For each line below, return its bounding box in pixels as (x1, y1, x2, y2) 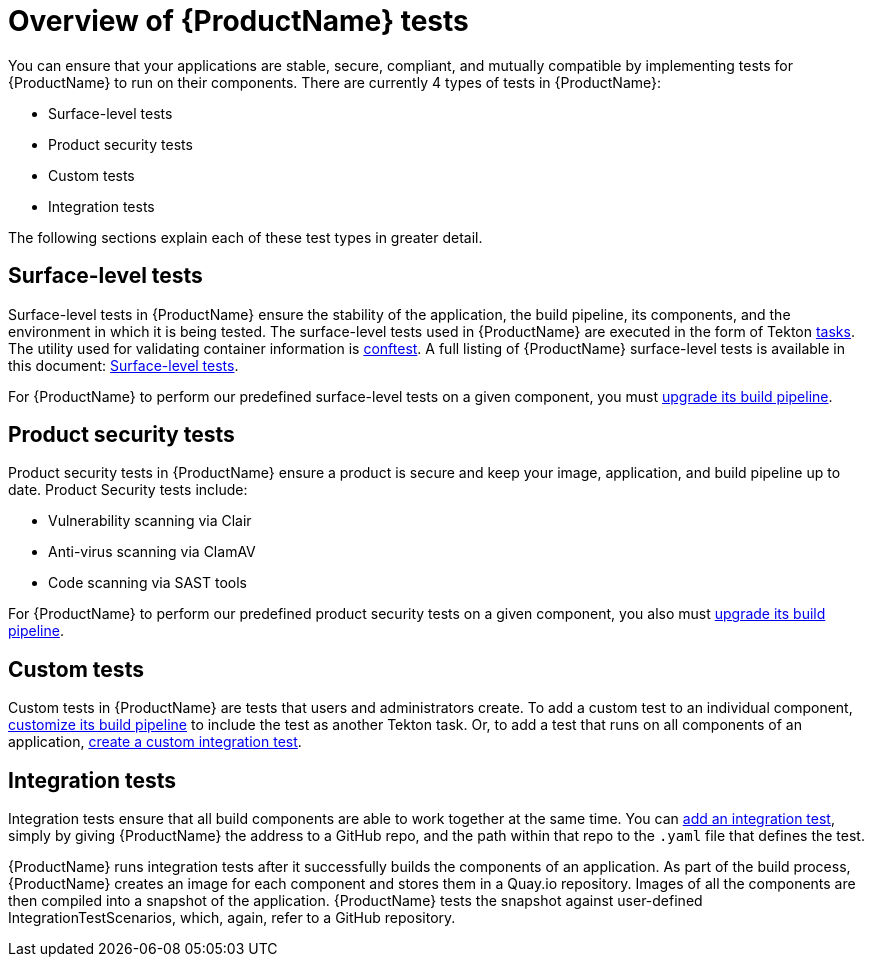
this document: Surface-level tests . (8, 356, 239, 374)
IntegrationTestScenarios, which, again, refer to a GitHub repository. (8, 909, 456, 927)
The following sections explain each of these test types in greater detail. (8, 228, 483, 246)
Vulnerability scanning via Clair (48, 512, 252, 530)
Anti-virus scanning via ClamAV (48, 543, 256, 561)
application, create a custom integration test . (8, 733, 302, 751)
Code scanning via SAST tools (48, 574, 248, 592)
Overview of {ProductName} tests (8, 4, 469, 38)
